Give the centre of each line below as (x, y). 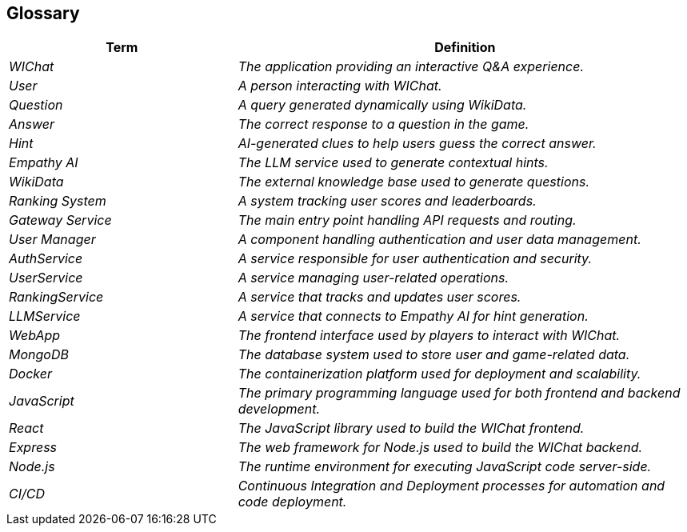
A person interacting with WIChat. (340, 86)
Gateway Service (60, 220)
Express (33, 448)
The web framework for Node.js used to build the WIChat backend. (440, 448)
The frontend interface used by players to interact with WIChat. (429, 336)
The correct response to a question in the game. (383, 124)
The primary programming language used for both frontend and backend (459, 393)
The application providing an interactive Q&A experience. (411, 67)
